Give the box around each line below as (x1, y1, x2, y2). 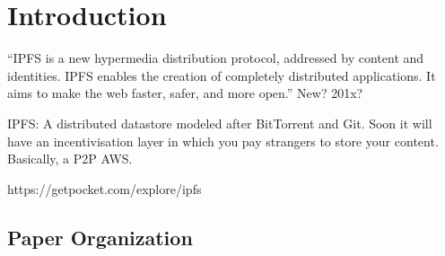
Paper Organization (7, 223, 193, 251)
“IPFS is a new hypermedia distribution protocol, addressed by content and (7, 49, 424, 67)
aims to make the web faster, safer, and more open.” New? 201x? (7, 84, 363, 102)
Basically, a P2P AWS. (7, 149, 133, 168)
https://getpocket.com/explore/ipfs (7, 179, 202, 198)
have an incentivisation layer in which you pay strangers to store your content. (7, 131, 439, 150)
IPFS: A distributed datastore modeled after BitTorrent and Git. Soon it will (7, 113, 432, 132)
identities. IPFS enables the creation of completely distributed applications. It (7, 66, 436, 84)
